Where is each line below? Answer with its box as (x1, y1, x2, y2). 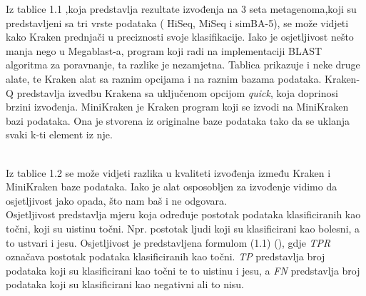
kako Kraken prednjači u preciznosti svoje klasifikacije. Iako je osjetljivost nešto (6, 29, 354, 44)
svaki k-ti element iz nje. (6, 127, 113, 142)
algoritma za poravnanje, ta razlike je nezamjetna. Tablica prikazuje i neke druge (6, 57, 360, 72)
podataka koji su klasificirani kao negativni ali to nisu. (6, 277, 244, 292)
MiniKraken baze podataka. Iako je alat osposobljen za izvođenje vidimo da (6, 179, 337, 194)
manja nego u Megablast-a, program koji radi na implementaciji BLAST (6, 43, 322, 58)
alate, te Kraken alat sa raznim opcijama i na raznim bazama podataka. (6, 71, 322, 86)
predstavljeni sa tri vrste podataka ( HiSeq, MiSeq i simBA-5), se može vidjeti (6, 15, 349, 30)
